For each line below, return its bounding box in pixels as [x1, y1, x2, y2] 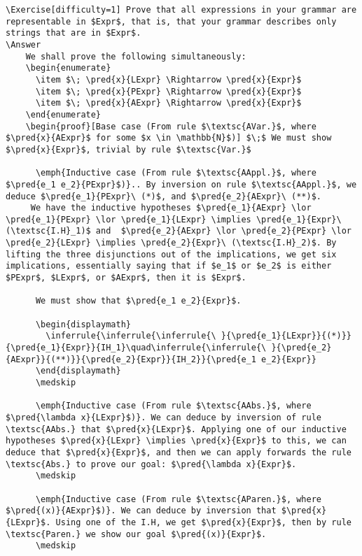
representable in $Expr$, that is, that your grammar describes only [6, 16, 337, 27]
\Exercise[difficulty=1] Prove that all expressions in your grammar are [6, 5, 357, 15]
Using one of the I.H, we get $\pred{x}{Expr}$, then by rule [55, 517, 351, 527]
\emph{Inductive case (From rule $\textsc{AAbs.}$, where [35, 401, 312, 411]
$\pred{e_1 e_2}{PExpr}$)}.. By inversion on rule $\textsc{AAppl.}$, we [6, 179, 357, 190]
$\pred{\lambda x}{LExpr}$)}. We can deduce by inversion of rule [6, 412, 322, 422]
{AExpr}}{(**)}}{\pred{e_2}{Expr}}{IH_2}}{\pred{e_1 [6, 354, 256, 364]
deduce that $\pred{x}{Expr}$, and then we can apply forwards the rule [6, 447, 351, 457]
